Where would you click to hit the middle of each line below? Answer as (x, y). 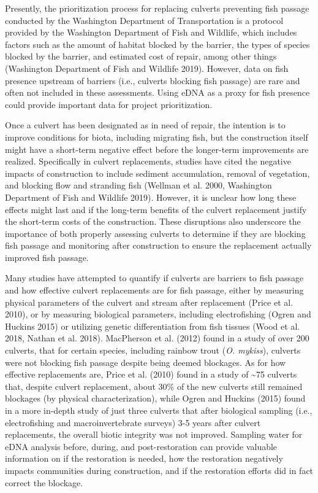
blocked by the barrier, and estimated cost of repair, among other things (141, 56)
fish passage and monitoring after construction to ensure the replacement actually (158, 245)
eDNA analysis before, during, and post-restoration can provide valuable (141, 446)
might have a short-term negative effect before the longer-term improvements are (157, 149)
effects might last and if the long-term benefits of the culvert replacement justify (156, 209)
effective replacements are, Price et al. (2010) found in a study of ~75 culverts (151, 374)
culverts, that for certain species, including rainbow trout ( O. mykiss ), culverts (153, 350)
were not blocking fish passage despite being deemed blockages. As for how (146, 362)
